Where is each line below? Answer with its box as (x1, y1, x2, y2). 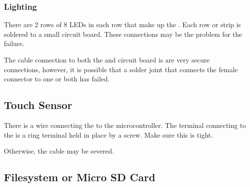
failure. (4, 38, 25, 48)
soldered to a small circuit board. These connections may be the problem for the (4, 29, 242, 39)
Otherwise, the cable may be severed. (4, 146, 114, 156)
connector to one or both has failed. (4, 74, 110, 84)
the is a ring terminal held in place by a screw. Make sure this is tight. (4, 129, 213, 140)
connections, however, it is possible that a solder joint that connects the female (4, 64, 238, 74)
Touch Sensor (4, 97, 73, 112)
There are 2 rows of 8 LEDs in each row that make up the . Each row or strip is (4, 19, 241, 30)
